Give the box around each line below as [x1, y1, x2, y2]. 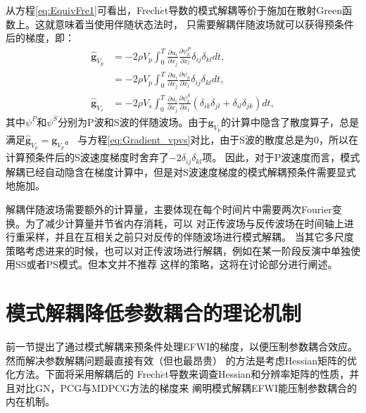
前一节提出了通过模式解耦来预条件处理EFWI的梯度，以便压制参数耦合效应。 [6, 339, 358, 354]
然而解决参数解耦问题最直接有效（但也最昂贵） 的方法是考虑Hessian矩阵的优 [6, 352, 358, 367]
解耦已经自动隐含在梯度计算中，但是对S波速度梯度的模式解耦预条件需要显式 [6, 164, 356, 179]
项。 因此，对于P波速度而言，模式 [202, 150, 360, 165]
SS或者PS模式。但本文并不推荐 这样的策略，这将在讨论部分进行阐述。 [15, 257, 338, 272]
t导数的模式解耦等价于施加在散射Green [164, 3, 342, 17]
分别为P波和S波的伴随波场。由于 [58, 114, 208, 129]
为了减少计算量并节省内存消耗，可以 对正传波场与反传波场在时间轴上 [25, 215, 344, 230]
